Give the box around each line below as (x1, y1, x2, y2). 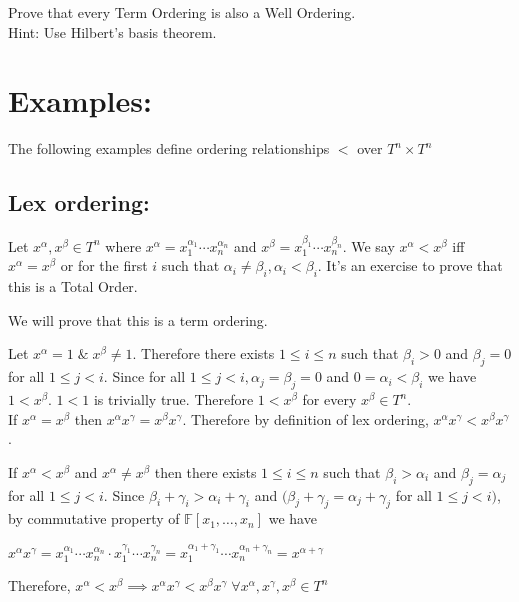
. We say (342, 235, 395, 256)
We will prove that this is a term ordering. (8, 309, 268, 330)
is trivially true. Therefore (93, 389, 254, 410)
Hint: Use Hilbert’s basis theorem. (8, 21, 217, 42)
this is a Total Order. (8, 276, 138, 297)
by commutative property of (8, 508, 180, 529)
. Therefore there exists (132, 343, 275, 364)
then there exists (154, 461, 257, 482)
